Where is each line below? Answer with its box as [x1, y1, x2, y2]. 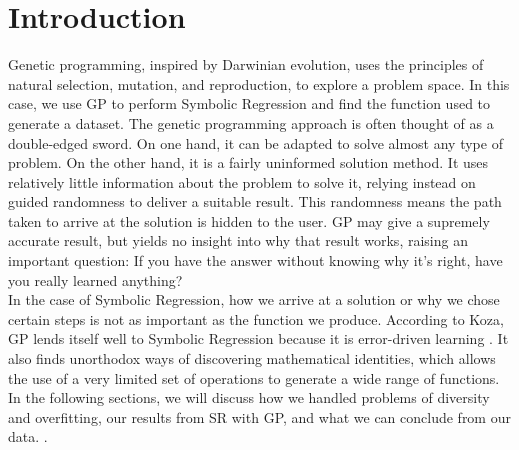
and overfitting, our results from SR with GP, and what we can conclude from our [8, 406, 511, 427]
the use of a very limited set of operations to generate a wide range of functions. [8, 367, 500, 388]
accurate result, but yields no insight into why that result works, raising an [8, 230, 468, 251]
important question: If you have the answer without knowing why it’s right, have [8, 250, 503, 271]
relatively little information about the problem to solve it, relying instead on [8, 171, 476, 192]
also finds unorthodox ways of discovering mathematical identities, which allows [8, 348, 496, 369]
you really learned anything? [8, 269, 183, 290]
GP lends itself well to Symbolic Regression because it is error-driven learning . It [8, 328, 509, 349]
